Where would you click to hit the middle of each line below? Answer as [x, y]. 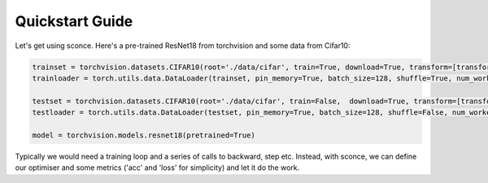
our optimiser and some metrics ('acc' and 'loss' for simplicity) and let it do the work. [157, 168]
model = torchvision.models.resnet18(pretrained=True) [144, 135]
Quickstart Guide [74, 21]
